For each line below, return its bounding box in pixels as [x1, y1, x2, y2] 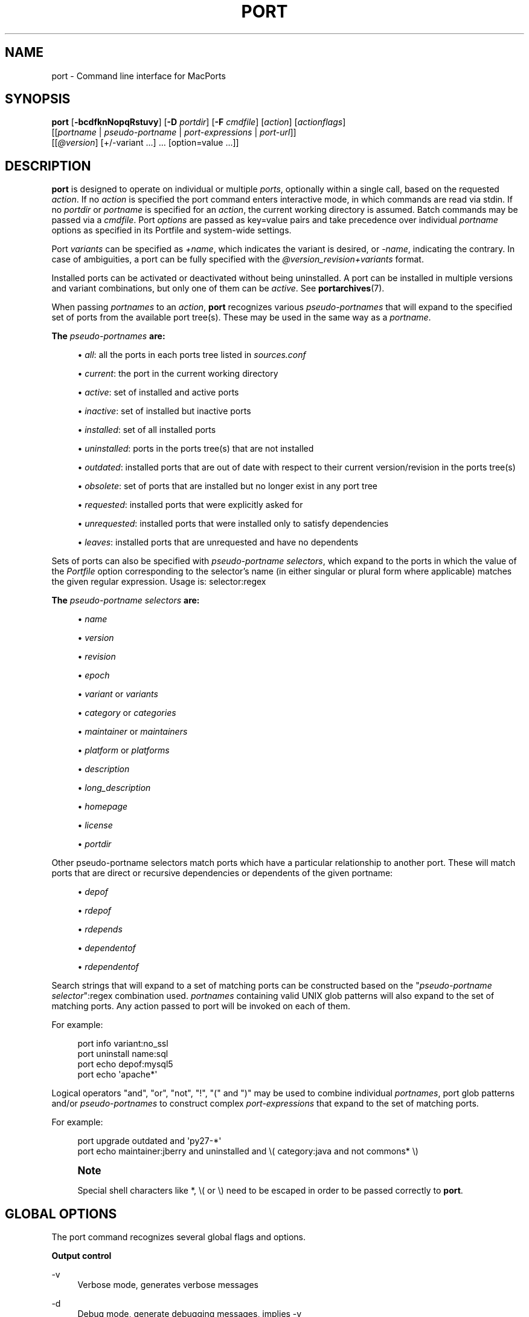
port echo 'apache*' [77, 1069, 158, 1080]
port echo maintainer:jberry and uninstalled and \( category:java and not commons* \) [77, 1146, 418, 1157]
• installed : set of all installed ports [77, 424, 216, 435]
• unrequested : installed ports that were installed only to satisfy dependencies [77, 518, 389, 529]
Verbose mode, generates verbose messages [77, 1280, 258, 1290]
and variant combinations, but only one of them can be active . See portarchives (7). [51, 283, 385, 294]
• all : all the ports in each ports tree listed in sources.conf [77, 350, 306, 360]
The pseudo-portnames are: [51, 331, 165, 342]
